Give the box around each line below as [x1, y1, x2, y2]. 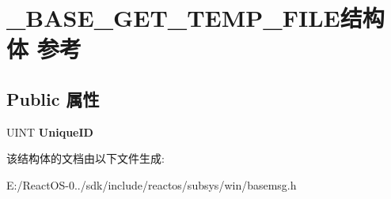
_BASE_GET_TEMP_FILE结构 [6, 2, 385, 34]
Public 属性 [6, 86, 100, 111]
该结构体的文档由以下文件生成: [6, 150, 165, 167]
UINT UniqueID [6, 123, 93, 140]
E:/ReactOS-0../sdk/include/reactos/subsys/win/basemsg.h [6, 176, 297, 193]
